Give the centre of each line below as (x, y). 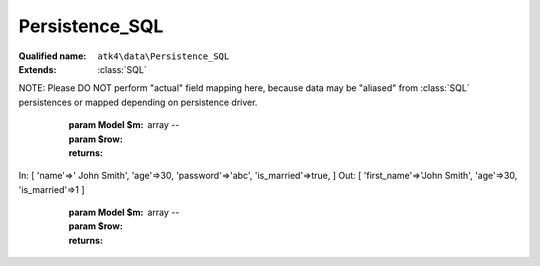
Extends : (37, 69)
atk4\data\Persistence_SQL (163, 56)
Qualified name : (52, 56)
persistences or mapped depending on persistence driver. (138, 102)
